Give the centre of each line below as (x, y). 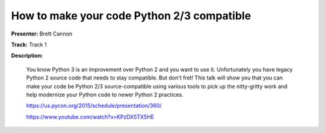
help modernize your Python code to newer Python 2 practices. (105, 94)
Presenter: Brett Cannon (42, 34)
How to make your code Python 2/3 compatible (131, 16)
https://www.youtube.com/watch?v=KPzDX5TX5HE (90, 117)
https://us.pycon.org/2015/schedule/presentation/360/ (94, 106)
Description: (27, 56)
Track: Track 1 (29, 45)
